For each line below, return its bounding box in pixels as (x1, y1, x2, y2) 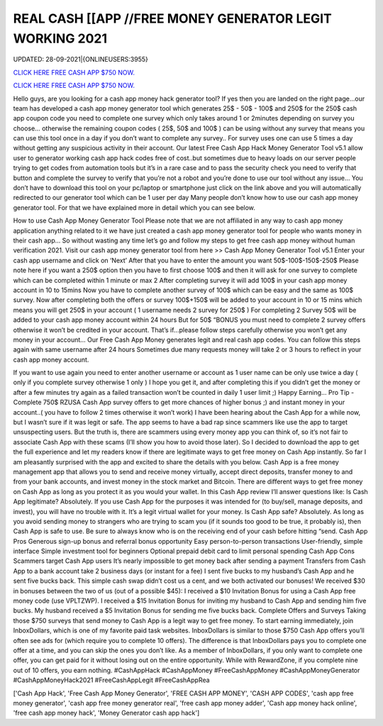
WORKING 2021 (13, 30, 108, 46)
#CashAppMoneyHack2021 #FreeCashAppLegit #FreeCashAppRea (13, 676, 210, 684)
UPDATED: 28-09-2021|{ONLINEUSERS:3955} (13, 55, 148, 64)
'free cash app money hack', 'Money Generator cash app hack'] (13, 709, 200, 717)
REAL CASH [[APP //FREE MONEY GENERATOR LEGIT (13, 11, 333, 26)
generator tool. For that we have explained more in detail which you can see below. (13, 203, 255, 212)
